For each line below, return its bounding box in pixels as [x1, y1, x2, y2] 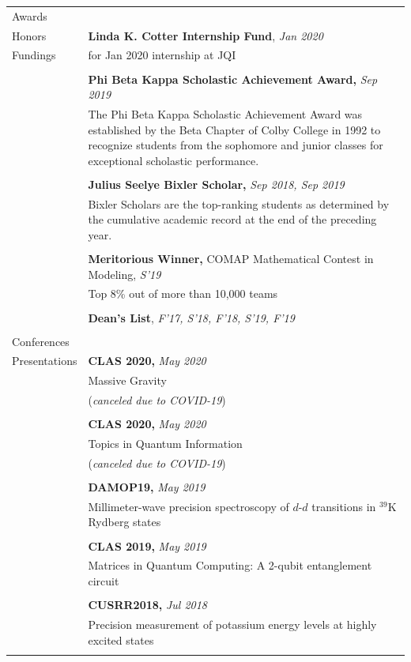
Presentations [12, 352, 77, 369]
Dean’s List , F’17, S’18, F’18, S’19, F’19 [88, 309, 295, 325]
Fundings [12, 47, 56, 63]
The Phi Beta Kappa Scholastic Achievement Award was [88, 105, 363, 122]
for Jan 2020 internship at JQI [88, 47, 236, 63]
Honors [12, 27, 47, 43]
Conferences [12, 333, 70, 349]
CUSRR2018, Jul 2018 [88, 596, 208, 613]
